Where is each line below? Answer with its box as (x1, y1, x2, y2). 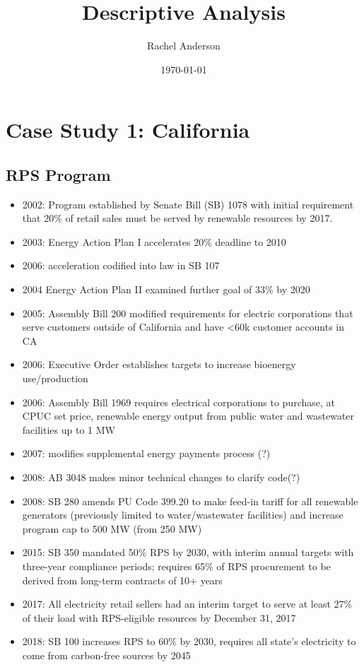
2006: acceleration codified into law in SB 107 (22, 258, 220, 273)
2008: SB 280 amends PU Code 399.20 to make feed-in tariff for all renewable (22, 493, 358, 508)
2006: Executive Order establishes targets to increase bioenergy (22, 357, 296, 372)
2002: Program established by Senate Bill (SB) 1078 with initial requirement (22, 196, 354, 211)
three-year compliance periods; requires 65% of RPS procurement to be (22, 558, 331, 573)
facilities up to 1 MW (22, 422, 115, 437)
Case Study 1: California (6, 115, 250, 144)
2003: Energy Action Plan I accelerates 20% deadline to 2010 (22, 234, 286, 249)
